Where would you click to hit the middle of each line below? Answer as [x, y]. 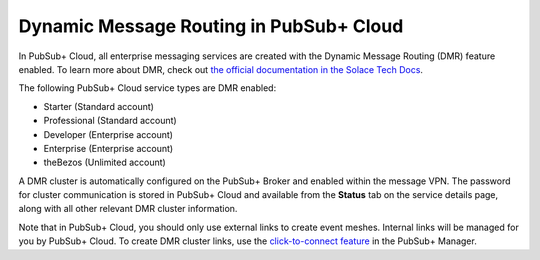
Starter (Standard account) [99, 106]
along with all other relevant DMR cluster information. [128, 209]
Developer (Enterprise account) [108, 134]
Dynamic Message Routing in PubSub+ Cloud [211, 26]
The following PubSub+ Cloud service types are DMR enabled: [147, 88]
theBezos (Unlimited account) [105, 162]
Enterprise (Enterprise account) [108, 148]
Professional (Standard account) [110, 121]
